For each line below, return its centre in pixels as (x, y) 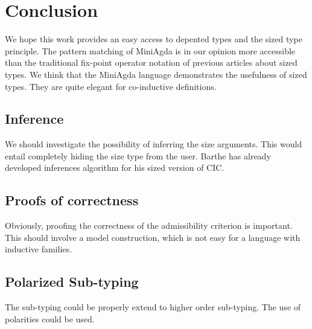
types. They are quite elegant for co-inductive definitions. (111, 86)
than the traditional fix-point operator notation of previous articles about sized (151, 62)
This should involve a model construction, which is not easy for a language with (153, 237)
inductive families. (38, 249)
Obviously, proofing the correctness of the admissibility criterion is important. (149, 225)
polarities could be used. (50, 318)
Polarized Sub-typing (72, 282)
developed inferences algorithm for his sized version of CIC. (115, 168)
